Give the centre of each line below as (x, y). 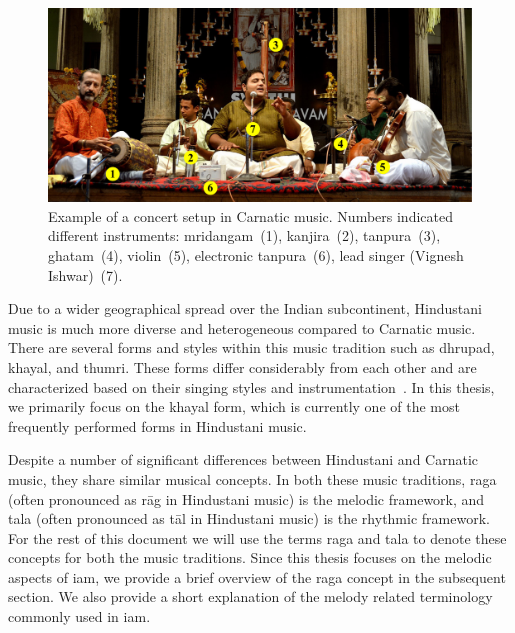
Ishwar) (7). (85, 274)
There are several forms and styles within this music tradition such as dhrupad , (251, 347)
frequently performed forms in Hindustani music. (157, 425)
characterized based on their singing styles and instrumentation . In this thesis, (251, 386)
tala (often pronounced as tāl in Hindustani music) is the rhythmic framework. (249, 518)
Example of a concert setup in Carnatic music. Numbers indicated (250, 215)
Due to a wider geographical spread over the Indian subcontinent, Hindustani (245, 308)
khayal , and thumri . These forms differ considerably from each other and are (242, 366)
